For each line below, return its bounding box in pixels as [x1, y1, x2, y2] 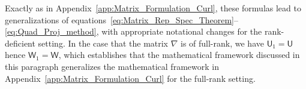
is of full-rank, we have [181, 36, 264, 49]
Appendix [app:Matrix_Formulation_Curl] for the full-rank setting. [5, 72, 256, 84]
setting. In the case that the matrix [38, 36, 169, 49]
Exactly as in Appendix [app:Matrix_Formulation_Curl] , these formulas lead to [5, 2, 301, 14]
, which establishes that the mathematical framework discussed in [58, 48, 300, 61]
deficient [5, 36, 35, 49]
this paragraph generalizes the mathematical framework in [5, 60, 219, 72]
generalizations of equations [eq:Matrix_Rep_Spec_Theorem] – [5, 13, 238, 26]
